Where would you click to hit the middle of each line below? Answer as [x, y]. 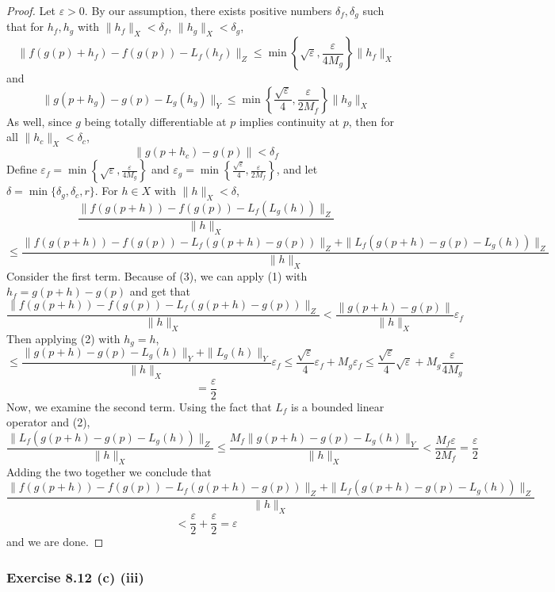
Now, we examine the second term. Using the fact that [139, 406]
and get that [160, 291]
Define [22, 169]
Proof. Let [31, 10]
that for [25, 27]
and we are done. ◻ [55, 542]
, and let [297, 169]
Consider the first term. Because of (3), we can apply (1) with [157, 275]
